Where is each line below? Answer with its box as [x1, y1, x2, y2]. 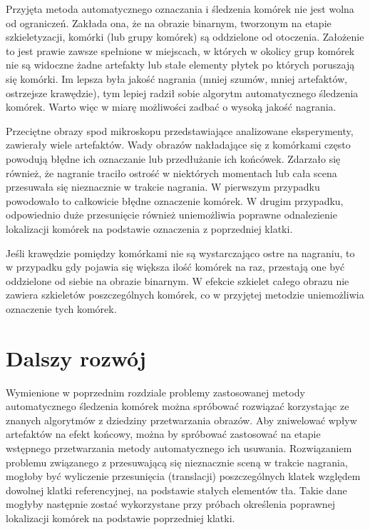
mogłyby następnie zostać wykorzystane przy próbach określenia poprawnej [6, 496, 336, 511]
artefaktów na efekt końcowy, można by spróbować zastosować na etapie [6, 426, 321, 441]
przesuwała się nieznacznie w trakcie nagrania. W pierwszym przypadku [6, 179, 320, 194]
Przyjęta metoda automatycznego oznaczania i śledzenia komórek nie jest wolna [6, 1, 354, 16]
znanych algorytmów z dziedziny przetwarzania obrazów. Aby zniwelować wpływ [6, 412, 357, 427]
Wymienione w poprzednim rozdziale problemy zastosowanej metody [6, 384, 305, 399]
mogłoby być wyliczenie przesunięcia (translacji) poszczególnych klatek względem [6, 469, 361, 484]
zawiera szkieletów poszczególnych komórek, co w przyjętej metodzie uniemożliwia [6, 287, 364, 302]
